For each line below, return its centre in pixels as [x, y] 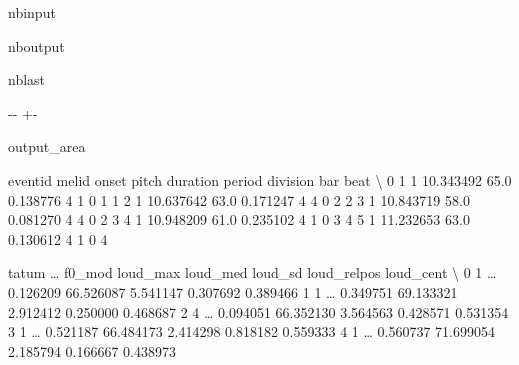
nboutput [36, 45]
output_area [47, 146]
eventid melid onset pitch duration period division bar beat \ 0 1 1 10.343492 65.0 [260, 179]
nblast [27, 79]
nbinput [32, 12]
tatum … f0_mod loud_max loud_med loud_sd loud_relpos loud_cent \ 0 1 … [252, 272]
